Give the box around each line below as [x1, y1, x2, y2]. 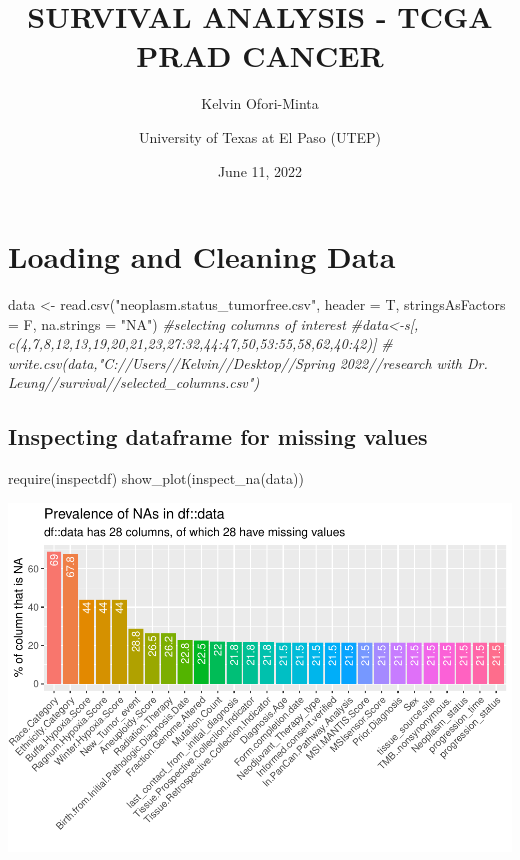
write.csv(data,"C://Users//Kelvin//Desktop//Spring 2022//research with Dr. [8, 352, 488, 373]
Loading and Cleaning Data [8, 236, 396, 277]
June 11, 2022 [217, 160, 303, 181]
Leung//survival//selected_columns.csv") [8, 372, 260, 393]
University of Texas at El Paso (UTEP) [138, 126, 382, 147]
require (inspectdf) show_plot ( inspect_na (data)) [8, 468, 304, 489]
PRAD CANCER [136, 35, 384, 76]
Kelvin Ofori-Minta [201, 93, 319, 114]
